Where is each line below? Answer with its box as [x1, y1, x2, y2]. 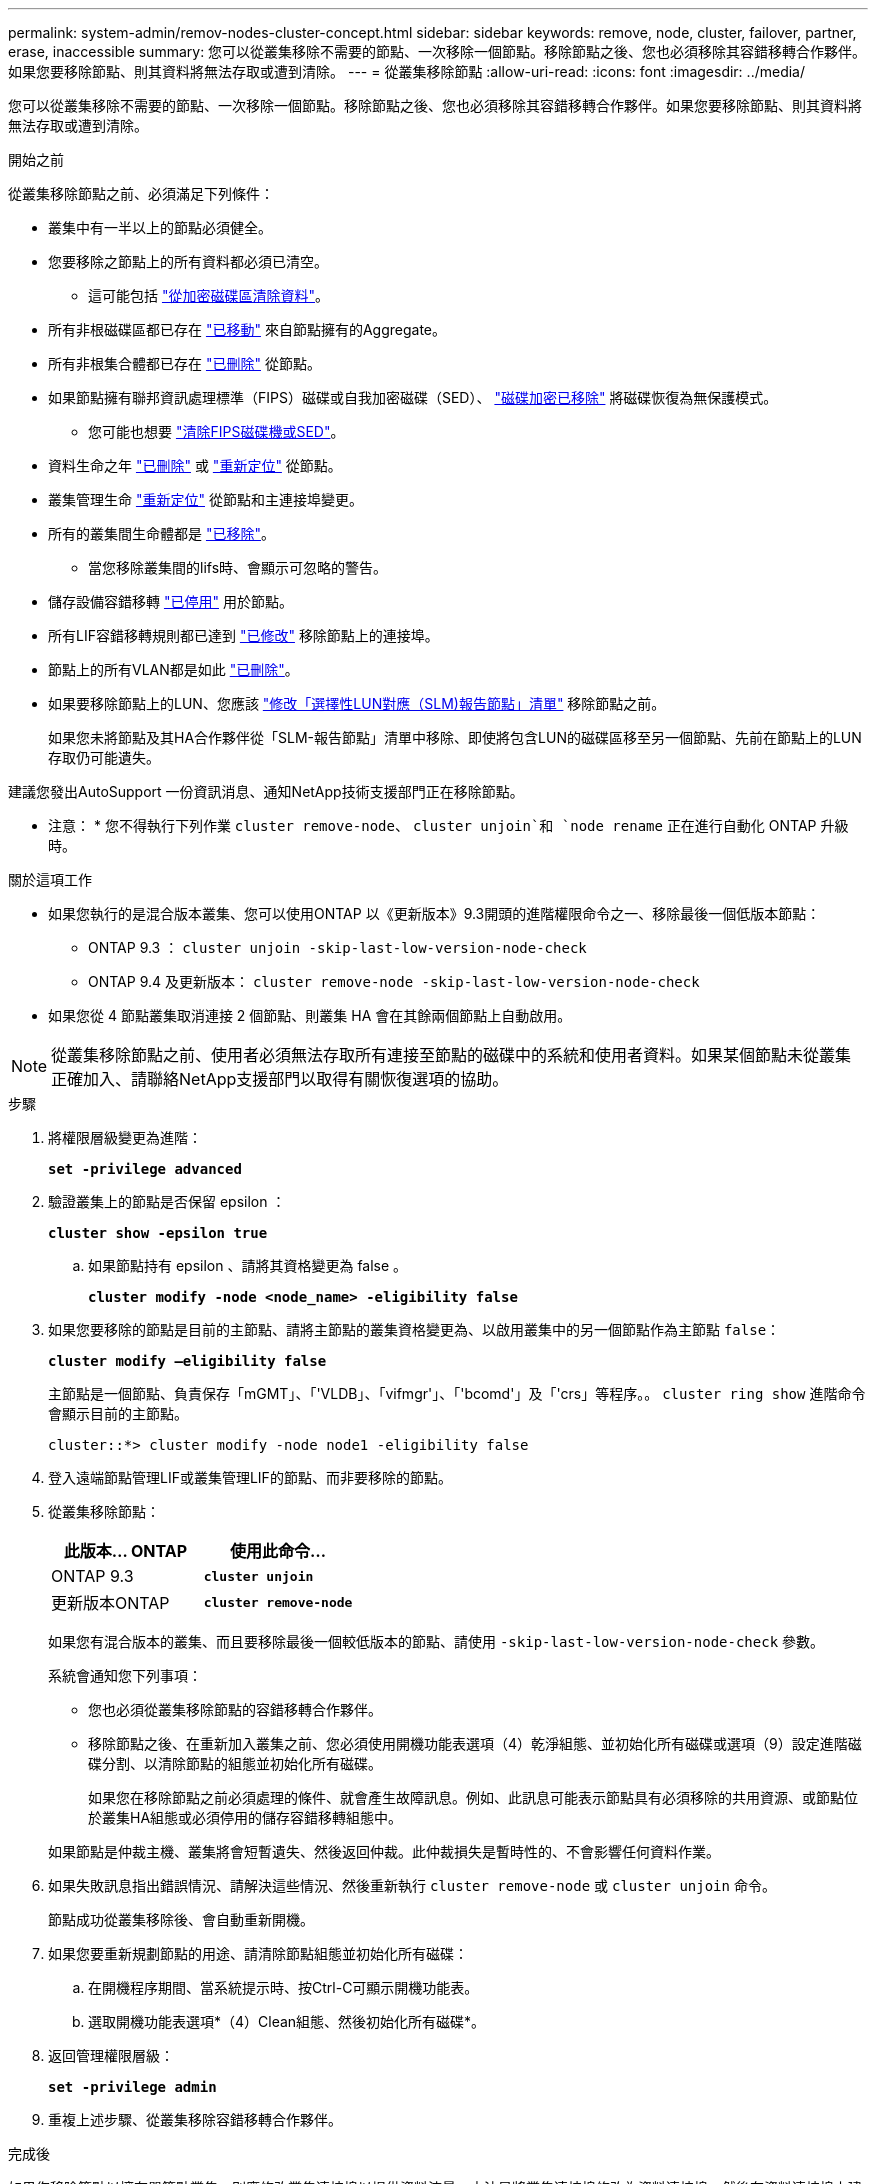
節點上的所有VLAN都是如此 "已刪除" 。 [48, 661, 299, 678]
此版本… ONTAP [63, 1541, 188, 1561]
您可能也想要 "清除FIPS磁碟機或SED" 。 [88, 423, 345, 440]
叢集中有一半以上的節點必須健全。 [48, 219, 272, 236]
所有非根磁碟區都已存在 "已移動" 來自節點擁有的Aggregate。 [48, 321, 447, 338]
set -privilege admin [48, 2079, 217, 2095]
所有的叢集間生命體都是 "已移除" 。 [48, 525, 275, 542]
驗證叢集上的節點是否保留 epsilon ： [48, 1193, 286, 1210]
